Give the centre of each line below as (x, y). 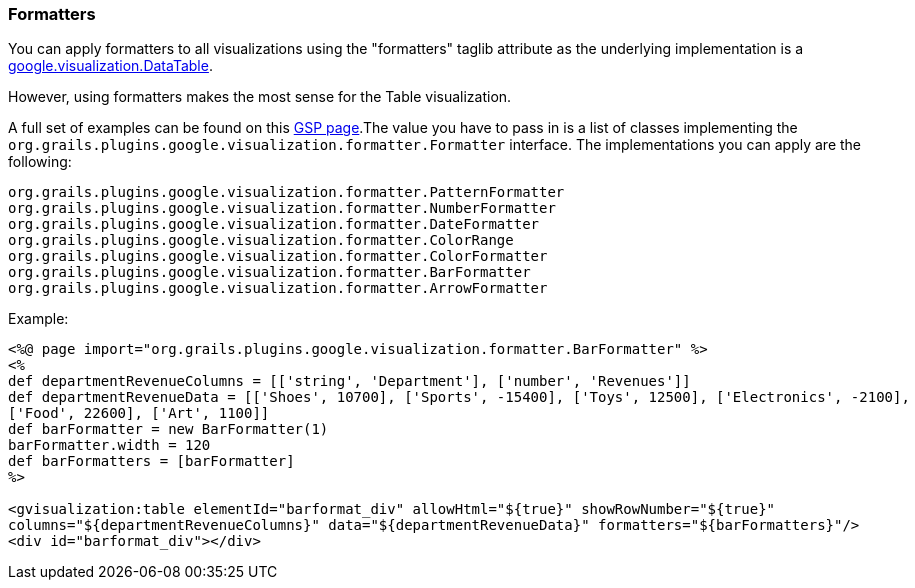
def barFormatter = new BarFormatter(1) (168, 429)
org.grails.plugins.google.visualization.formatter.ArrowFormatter (278, 288)
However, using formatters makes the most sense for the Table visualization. (260, 97)
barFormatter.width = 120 (109, 445)
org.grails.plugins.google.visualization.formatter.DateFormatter (274, 224)
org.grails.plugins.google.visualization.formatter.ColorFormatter (278, 256)
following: (40, 162)
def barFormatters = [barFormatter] (151, 461)
